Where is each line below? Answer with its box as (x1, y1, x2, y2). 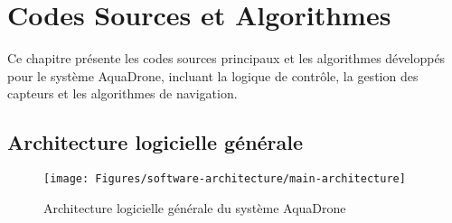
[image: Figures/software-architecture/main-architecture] (43, 172, 406, 186)
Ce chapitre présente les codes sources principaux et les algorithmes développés (7, 49, 446, 68)
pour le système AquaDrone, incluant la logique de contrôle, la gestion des (7, 66, 419, 85)
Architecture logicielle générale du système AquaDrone (43, 198, 346, 217)
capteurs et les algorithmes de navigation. (7, 84, 238, 103)
